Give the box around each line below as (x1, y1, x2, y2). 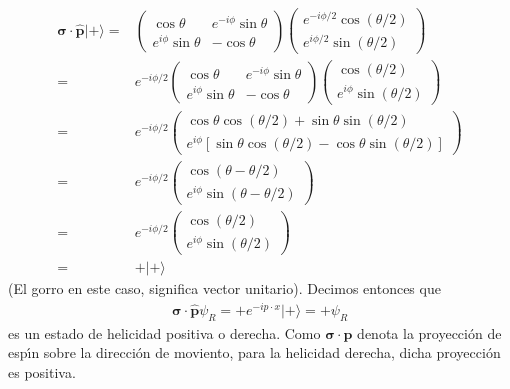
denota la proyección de (357, 322, 502, 343)
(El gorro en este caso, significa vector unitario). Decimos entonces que (8, 278, 441, 299)
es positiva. (8, 362, 76, 383)
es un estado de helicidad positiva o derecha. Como (8, 322, 321, 343)
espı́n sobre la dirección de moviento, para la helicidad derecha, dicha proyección (8, 342, 501, 363)
